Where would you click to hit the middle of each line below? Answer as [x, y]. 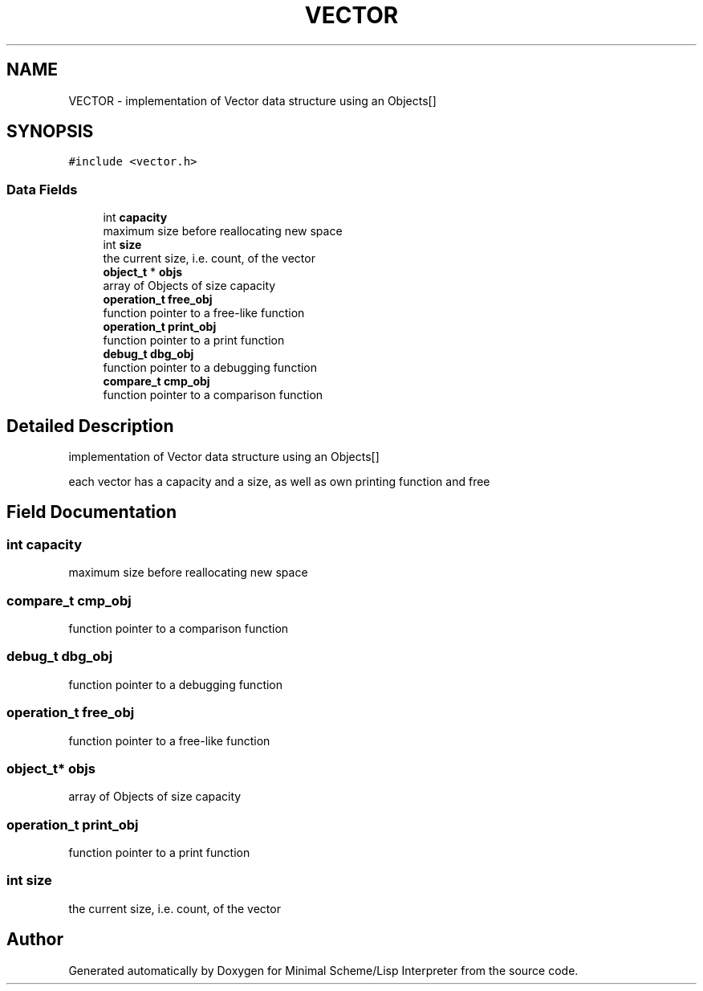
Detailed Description [90, 426]
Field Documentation [91, 512]
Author [35, 940]
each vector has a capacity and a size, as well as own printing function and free [279, 482]
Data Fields [42, 189]
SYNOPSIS [50, 132]
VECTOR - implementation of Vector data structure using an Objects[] [252, 100]
